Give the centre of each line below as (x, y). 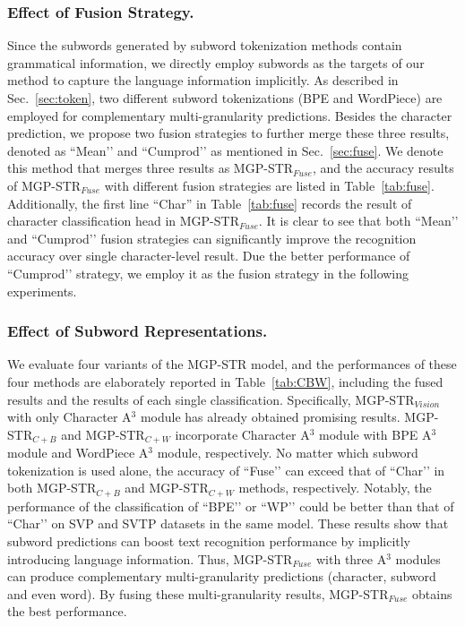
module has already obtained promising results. (270, 417)
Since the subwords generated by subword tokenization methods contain (205, 45)
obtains (432, 593)
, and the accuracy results (383, 168)
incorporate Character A (242, 434)
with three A (351, 558)
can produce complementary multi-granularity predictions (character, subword (222, 576)
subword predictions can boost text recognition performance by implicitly (209, 541)
